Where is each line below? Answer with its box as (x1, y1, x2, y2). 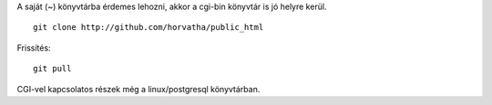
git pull (33, 63, 72, 74)
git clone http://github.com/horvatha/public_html (33, 23, 264, 33)
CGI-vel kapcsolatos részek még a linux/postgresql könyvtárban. (16, 83, 261, 94)
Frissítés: (16, 42, 51, 53)
